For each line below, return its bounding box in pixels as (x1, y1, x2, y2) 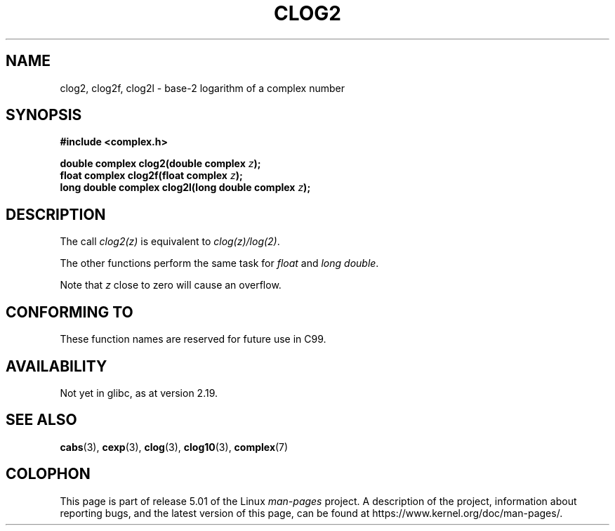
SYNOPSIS (6, 106, 82, 124)
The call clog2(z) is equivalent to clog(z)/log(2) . (60, 235, 280, 248)
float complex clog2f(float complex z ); (60, 169, 243, 182)
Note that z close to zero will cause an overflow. (60, 279, 282, 291)
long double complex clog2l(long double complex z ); (60, 181, 311, 194)
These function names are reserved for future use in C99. (60, 333, 326, 346)
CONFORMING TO (6, 303, 133, 321)
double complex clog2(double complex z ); (60, 157, 261, 170)
